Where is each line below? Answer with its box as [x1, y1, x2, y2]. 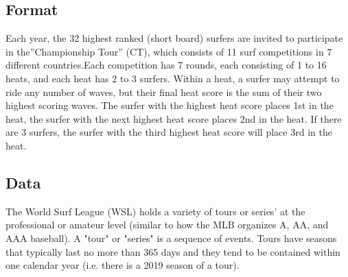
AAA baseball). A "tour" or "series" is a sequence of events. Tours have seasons [5, 230, 337, 245]
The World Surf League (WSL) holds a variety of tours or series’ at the [5, 204, 305, 218]
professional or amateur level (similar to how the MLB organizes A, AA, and [5, 217, 329, 232]
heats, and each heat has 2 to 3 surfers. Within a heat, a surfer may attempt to [5, 71, 340, 85]
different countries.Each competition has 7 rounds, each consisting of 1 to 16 [5, 58, 327, 72]
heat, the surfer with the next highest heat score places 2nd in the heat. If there [5, 111, 342, 125]
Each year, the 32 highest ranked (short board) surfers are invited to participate [5, 31, 343, 45]
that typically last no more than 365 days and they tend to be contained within [5, 244, 340, 258]
